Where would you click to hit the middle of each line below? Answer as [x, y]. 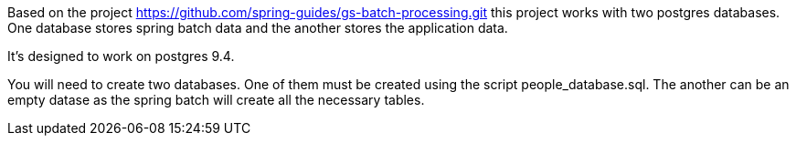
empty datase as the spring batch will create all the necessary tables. [216, 100]
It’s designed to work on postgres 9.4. [121, 56]
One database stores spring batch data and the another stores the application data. [258, 28]
